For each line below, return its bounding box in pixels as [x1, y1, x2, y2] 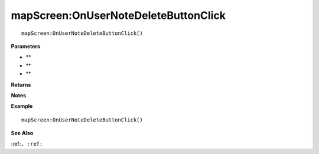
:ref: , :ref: [11, 140, 43, 148]
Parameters [11, 42, 41, 50]
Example [11, 103, 33, 110]
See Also [11, 130, 34, 137]
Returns [11, 81, 31, 88]
